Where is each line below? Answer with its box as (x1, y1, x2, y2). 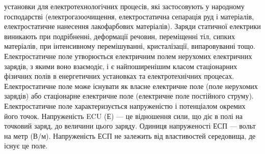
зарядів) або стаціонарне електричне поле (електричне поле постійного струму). (4, 90, 254, 101)
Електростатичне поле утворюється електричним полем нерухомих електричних (4, 50, 252, 61)
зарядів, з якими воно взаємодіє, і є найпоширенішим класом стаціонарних (4, 60, 237, 71)
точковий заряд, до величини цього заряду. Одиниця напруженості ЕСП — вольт (4, 120, 256, 131)
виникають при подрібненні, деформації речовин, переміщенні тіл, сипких (4, 30, 235, 41)
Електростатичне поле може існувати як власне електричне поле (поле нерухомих (4, 80, 258, 91)
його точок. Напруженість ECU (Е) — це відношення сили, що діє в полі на (4, 110, 243, 121)
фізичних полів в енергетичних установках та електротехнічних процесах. (4, 71, 234, 81)
